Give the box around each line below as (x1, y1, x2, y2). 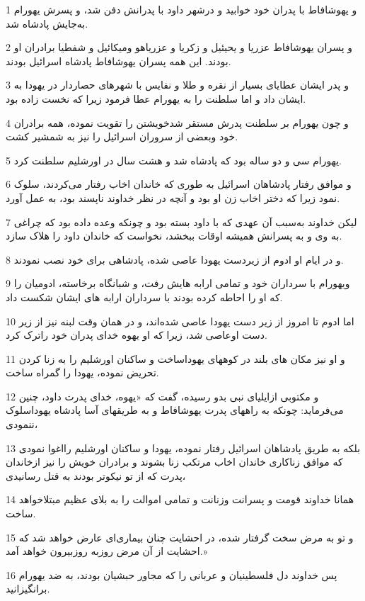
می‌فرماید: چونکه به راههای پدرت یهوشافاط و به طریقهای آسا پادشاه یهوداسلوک (6, 403, 344, 417)
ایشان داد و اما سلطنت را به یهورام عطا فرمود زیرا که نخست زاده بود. (6, 91, 306, 106)
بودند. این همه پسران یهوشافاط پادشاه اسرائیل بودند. (6, 53, 231, 68)
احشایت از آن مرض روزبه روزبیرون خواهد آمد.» (6, 544, 208, 558)
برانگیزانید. (6, 581, 50, 596)
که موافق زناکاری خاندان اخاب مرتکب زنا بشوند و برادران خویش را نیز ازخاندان (6, 454, 343, 469)
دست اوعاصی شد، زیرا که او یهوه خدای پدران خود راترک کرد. (6, 327, 267, 342)
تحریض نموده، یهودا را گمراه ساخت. (6, 365, 159, 380)
